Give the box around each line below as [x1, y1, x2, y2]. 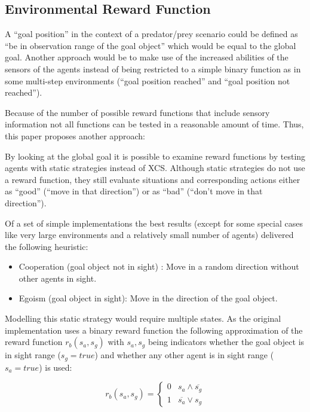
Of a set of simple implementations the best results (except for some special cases [5, 216, 303, 229]
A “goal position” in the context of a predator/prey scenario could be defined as [5, 28, 298, 40]
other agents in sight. [19, 271, 97, 284]
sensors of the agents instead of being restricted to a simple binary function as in [5, 62, 301, 75]
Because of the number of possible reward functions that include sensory [5, 106, 270, 118]
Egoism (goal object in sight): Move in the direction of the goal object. [19, 292, 278, 304]
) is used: [39, 361, 72, 373]
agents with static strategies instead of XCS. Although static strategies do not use [5, 161, 305, 174]
